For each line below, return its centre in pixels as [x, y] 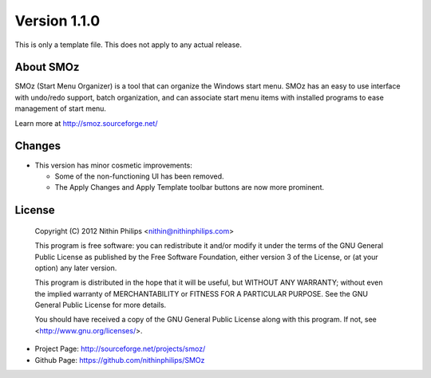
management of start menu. [61, 108]
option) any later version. [76, 268]
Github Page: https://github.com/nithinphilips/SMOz [120, 360]
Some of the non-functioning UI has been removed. [139, 176]
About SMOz [47, 67]
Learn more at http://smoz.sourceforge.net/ [86, 123]
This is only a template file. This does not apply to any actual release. [129, 45]
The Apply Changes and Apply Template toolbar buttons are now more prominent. [190, 187]
